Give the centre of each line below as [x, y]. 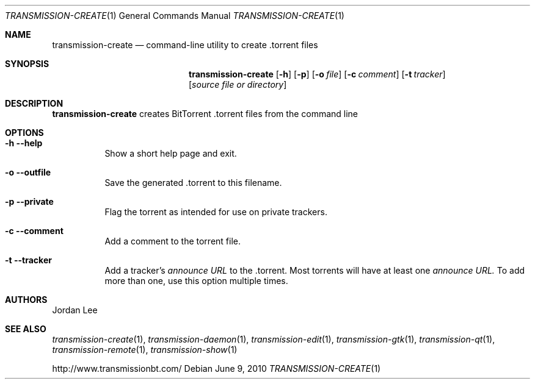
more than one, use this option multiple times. [196, 281]
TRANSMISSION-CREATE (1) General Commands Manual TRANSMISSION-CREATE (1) [175, 16]
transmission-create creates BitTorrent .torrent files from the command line [205, 114]
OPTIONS [24, 133]
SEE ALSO [26, 329]
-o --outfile [28, 172]
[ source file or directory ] [238, 84]
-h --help [24, 143]
